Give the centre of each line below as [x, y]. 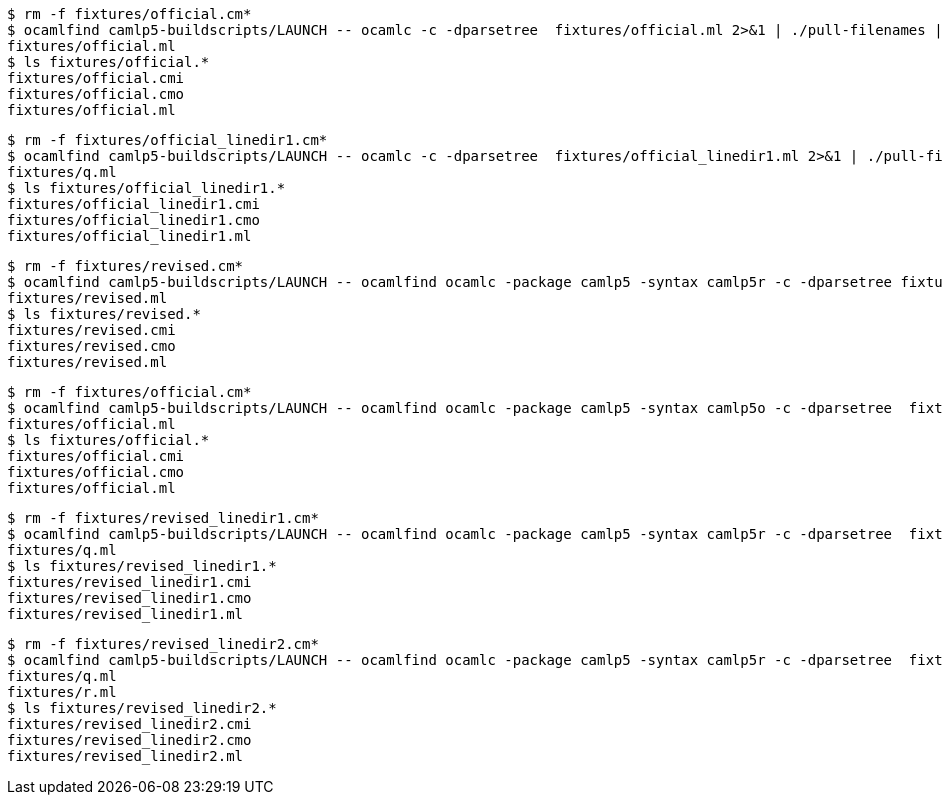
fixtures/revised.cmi [91, 330]
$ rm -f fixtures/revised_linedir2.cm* [163, 644]
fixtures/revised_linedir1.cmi [129, 582]
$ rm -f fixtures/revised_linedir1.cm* [163, 518]
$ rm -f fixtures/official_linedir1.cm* [167, 140]
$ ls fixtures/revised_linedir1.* [142, 566]
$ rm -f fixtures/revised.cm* [125, 266]
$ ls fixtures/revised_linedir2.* [142, 708]
